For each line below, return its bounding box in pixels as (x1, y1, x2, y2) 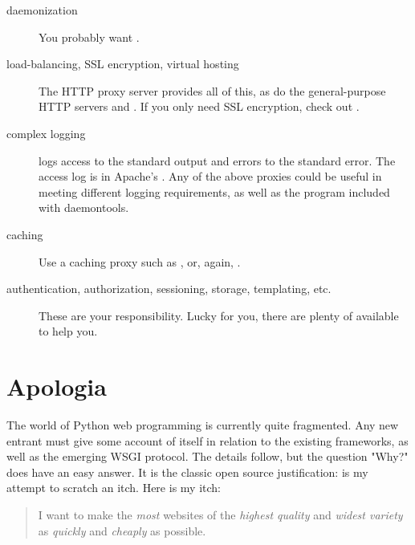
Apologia (6, 370, 107, 403)
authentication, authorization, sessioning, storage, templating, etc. (6, 280, 332, 297)
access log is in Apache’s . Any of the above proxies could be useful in (39, 168, 382, 185)
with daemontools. (39, 199, 129, 216)
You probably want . (39, 28, 140, 45)
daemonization (6, 2, 78, 18)
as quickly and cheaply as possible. (38, 522, 206, 539)
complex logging (6, 124, 86, 141)
